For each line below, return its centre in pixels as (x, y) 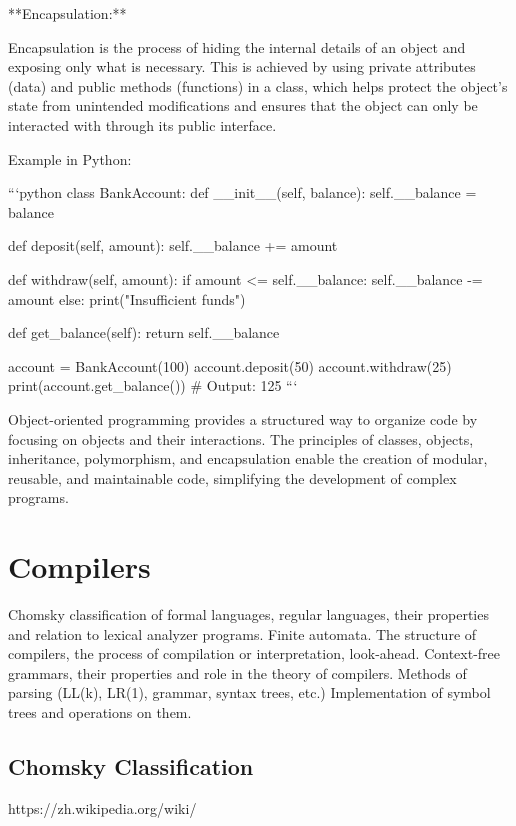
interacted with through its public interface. (142, 124)
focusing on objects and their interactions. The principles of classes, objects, (241, 438)
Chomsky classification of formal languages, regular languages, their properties (248, 614)
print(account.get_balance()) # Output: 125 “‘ (153, 385)
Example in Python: (70, 158)
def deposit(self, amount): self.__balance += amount (173, 245)
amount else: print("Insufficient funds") (127, 298)
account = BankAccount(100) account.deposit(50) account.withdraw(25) (230, 365)
